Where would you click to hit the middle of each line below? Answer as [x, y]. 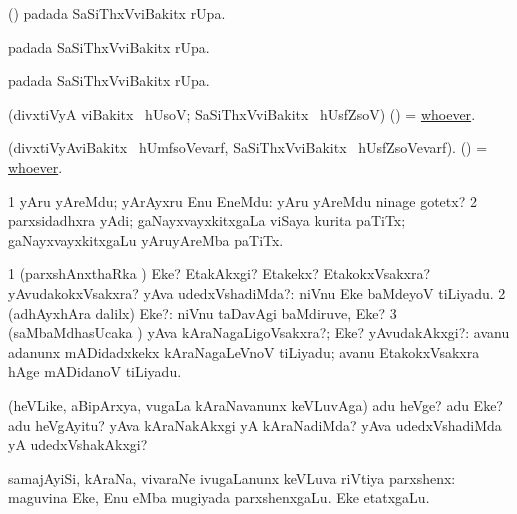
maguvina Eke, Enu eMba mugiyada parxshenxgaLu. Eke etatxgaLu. [219, 497]
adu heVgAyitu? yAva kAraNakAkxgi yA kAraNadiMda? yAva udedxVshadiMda [255, 424]
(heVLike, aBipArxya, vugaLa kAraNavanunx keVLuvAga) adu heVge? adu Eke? [255, 404]
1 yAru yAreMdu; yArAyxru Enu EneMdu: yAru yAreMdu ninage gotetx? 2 [242, 200]
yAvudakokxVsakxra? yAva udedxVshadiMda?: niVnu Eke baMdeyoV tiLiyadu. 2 [257, 292]
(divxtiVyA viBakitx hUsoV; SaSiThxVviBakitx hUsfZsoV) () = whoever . [242, 113]
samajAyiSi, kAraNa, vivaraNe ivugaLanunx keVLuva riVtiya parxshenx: [232, 477]
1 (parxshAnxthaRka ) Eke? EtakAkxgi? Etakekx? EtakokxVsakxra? [219, 273]
